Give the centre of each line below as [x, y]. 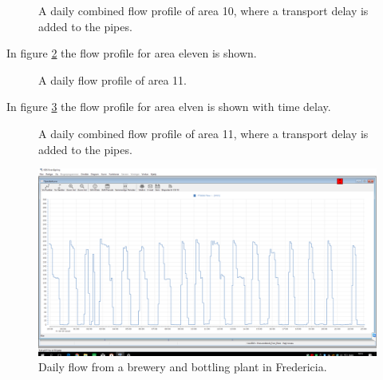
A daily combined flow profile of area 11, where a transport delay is [203, 133]
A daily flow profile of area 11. [113, 79]
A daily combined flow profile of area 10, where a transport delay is [203, 10]
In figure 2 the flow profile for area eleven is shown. [132, 53]
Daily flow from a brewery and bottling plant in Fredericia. [183, 367]
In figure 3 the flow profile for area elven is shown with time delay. [169, 107]
